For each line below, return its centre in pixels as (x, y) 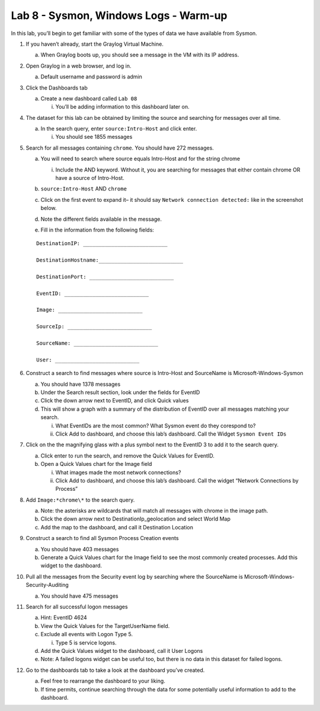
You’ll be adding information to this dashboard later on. (122, 107)
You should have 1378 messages (81, 384)
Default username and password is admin (91, 77)
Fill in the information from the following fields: (97, 230)
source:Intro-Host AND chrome (84, 189)
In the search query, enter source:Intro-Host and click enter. (119, 129)
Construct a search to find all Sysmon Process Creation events (102, 538)
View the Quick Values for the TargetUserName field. (105, 626)
